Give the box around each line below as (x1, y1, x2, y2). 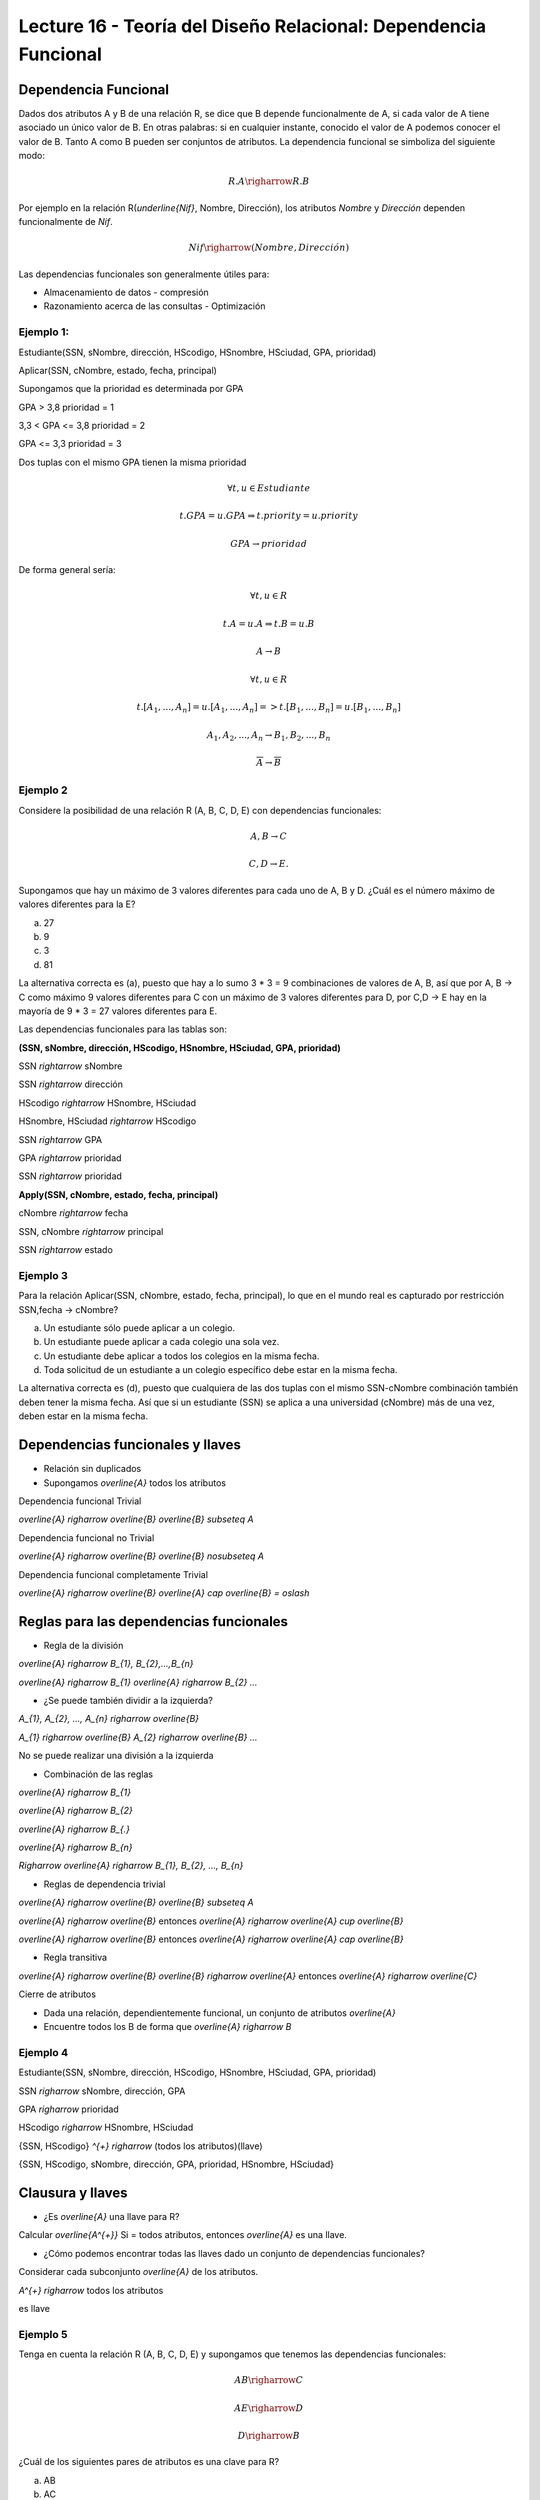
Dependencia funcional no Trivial (18, 1531, 155, 1544)
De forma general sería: (18, 564, 116, 576)
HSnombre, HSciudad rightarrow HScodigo (18, 1115, 197, 1127)
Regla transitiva (43, 1951, 108, 1964)
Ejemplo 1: (18, 325, 70, 339)
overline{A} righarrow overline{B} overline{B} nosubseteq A (18, 1550, 265, 1562)
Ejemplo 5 (18, 2327, 68, 2341)
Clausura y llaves (18, 2184, 129, 2201)
